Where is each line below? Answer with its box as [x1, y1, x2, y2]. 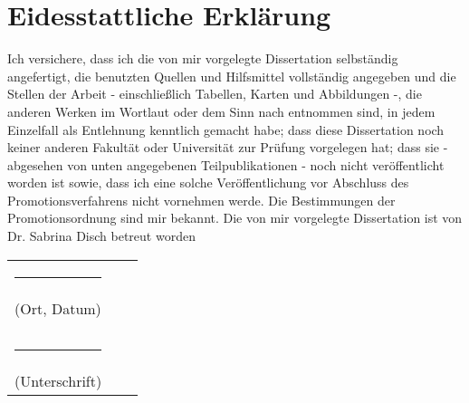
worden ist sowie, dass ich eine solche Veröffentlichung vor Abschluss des [7, 173, 409, 192]
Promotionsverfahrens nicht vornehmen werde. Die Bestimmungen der [7, 190, 396, 209]
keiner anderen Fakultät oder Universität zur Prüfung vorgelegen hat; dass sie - [7, 138, 448, 157]
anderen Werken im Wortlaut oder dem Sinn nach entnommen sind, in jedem [7, 101, 435, 120]
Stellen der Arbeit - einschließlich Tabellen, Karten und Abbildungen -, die [7, 84, 422, 103]
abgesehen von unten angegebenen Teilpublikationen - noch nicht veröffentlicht [7, 155, 445, 174]
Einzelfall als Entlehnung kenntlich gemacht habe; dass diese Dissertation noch [7, 120, 445, 139]
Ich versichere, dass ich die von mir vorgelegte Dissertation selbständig [7, 49, 398, 68]
